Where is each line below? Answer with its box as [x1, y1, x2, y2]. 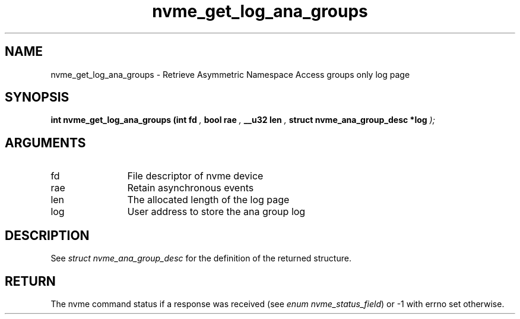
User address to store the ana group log [127, 206, 306, 218]
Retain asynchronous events [127, 182, 254, 194]
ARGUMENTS [5, 135, 86, 150]
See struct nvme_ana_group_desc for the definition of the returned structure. [50, 253, 351, 264]
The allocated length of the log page [127, 194, 290, 206]
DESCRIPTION [5, 228, 90, 243]
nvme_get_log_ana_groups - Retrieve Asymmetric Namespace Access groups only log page [50, 69, 410, 80]
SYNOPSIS [5, 90, 69, 105]
